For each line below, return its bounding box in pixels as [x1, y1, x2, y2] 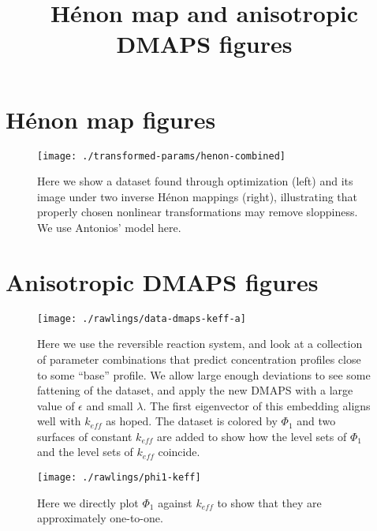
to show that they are [217, 494, 322, 510]
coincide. [158, 443, 200, 460]
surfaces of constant [37, 428, 133, 444]
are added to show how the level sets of [157, 428, 347, 444]
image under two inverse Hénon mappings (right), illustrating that [37, 188, 358, 204]
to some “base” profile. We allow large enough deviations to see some [37, 366, 371, 383]
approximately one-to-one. [37, 510, 163, 526]
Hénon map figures [6, 103, 216, 135]
